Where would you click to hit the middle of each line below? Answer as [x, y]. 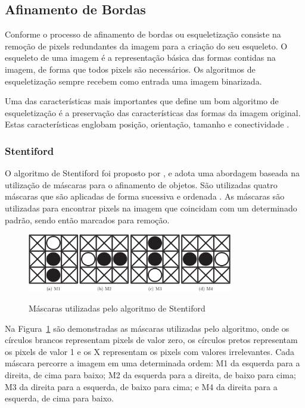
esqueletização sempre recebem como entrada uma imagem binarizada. [133, 81]
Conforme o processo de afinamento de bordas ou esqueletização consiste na [143, 34]
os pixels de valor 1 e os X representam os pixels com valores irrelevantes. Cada [150, 351]
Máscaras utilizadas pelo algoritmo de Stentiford [117, 308]
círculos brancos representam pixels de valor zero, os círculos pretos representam [151, 340]
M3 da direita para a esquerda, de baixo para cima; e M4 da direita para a [141, 386]
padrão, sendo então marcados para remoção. [87, 219]
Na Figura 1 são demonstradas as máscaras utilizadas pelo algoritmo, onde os [147, 328]
